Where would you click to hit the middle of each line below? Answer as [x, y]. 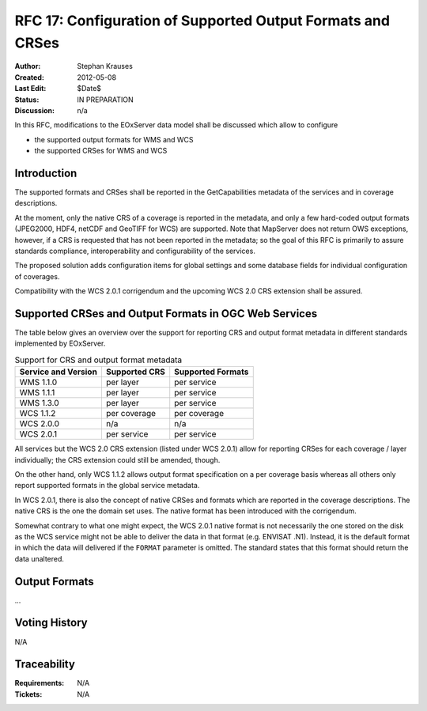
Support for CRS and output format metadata [98, 360]
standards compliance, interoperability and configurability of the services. [135, 251]
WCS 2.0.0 [39, 424]
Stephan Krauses [105, 66]
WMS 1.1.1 [37, 393]
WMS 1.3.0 [39, 403]
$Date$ [89, 89]
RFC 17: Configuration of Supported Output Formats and [202, 21]
